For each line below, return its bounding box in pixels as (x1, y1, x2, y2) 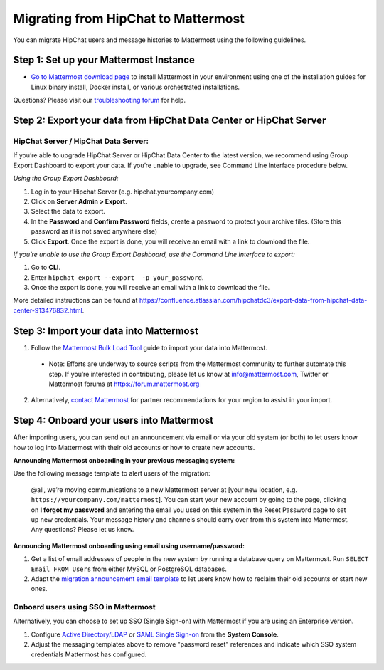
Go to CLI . (31, 263, 60, 272)
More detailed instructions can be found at (13, 296, 138, 305)
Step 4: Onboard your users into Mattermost (13, 414, 214, 426)
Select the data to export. (31, 207, 106, 216)
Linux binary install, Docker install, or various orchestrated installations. (31, 83, 240, 91)
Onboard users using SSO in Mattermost (13, 602, 156, 612)
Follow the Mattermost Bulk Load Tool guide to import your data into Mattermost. (31, 343, 268, 352)
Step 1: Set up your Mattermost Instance (13, 54, 195, 66)
